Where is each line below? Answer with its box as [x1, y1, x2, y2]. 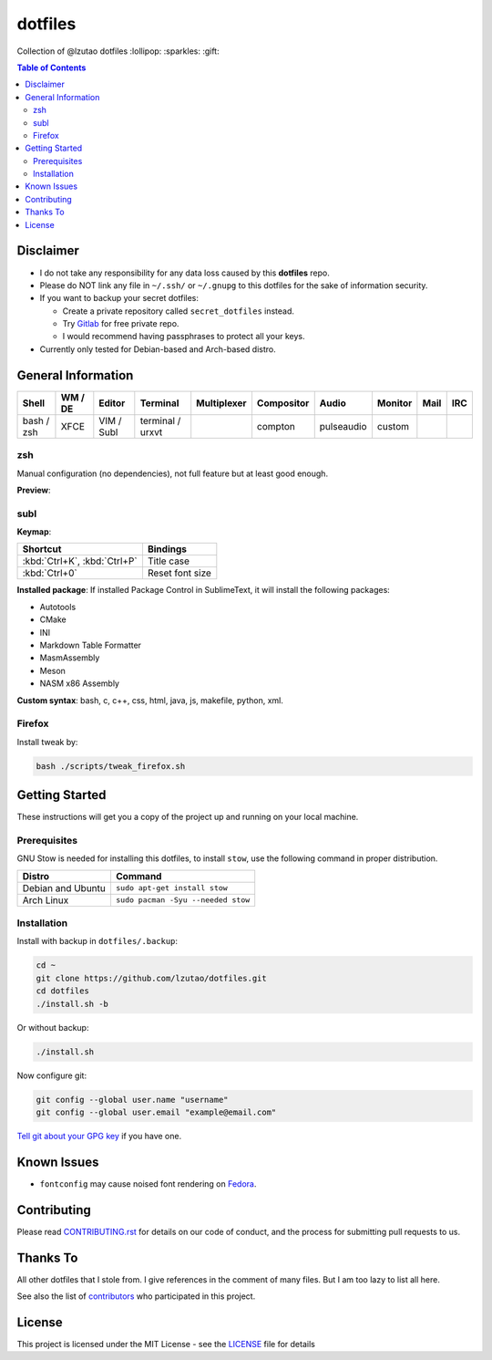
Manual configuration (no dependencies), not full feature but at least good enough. [16, 468, 328, 479]
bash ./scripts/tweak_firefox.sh [36, 761, 186, 771]
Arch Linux [22, 894, 69, 907]
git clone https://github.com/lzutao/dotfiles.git [36, 972, 268, 983]
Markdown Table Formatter [39, 639, 141, 651]
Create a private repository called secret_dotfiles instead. [62, 306, 295, 317]
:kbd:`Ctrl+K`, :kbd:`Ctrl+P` [22, 555, 138, 567]
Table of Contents [16, 62, 87, 73]
